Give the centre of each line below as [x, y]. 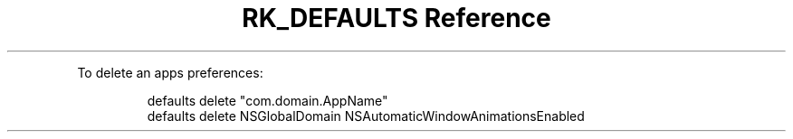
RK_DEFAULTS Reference [396, 18]
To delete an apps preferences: [170, 72]
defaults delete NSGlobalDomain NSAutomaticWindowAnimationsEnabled [366, 116]
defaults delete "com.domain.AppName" [268, 100]
